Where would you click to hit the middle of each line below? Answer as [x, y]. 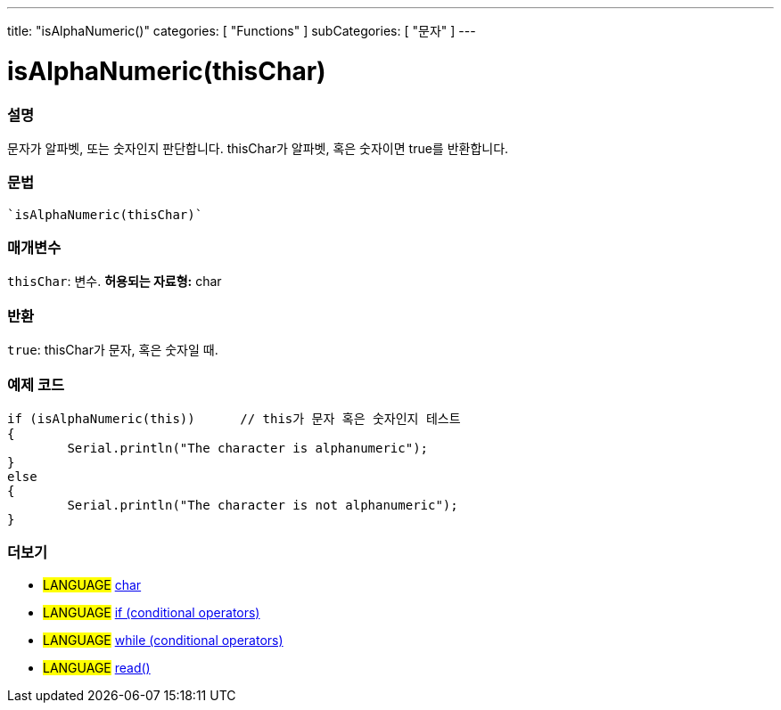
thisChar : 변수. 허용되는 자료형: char [115, 282]
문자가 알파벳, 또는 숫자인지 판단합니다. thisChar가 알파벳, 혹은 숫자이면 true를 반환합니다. [258, 148]
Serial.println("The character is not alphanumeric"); [263, 505]
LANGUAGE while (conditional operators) [163, 640]
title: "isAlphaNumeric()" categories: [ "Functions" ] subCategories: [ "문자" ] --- [242, 31]
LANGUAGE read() [97, 667]
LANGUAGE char [92, 584]
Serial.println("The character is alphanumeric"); [248, 448]
